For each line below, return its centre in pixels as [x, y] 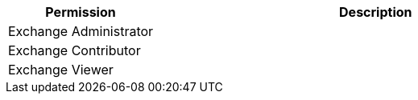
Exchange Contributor [74, 50]
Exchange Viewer [61, 70]
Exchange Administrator [81, 31]
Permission [81, 12]
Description [376, 12]
